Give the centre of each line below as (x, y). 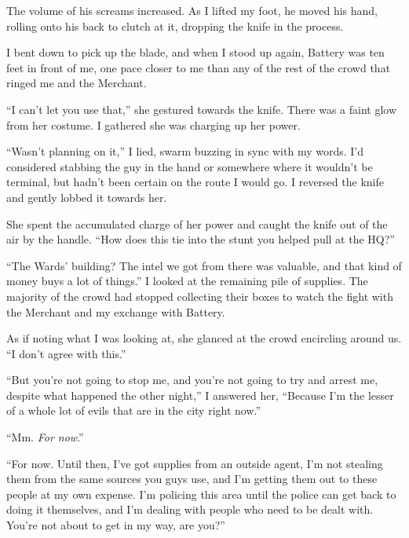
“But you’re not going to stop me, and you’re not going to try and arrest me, (192, 380)
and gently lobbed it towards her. (87, 197)
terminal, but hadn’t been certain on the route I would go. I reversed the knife (195, 182)
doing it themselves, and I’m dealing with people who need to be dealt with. (190, 509)
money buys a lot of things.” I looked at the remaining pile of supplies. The (187, 281)
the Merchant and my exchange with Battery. (116, 311)
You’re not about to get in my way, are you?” (116, 525)
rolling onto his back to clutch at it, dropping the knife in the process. (175, 26)
